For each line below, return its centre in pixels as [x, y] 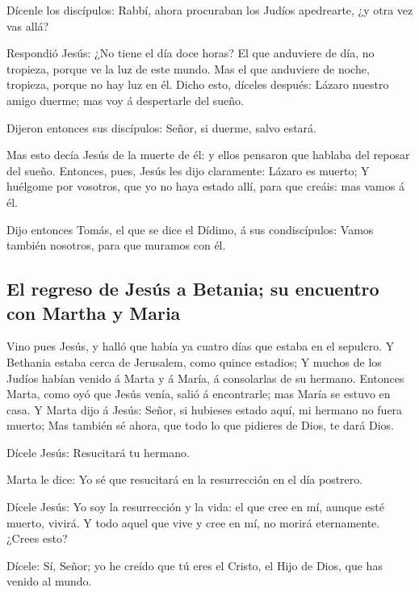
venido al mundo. [49, 581]
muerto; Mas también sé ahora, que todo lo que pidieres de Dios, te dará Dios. [201, 425]
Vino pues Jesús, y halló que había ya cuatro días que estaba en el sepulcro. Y [201, 346]
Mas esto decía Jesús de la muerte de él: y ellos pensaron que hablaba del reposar [208, 155]
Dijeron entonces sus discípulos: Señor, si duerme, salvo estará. [162, 127]
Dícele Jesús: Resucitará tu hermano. [98, 452]
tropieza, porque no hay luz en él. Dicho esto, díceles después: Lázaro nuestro [198, 84]
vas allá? [28, 25]
